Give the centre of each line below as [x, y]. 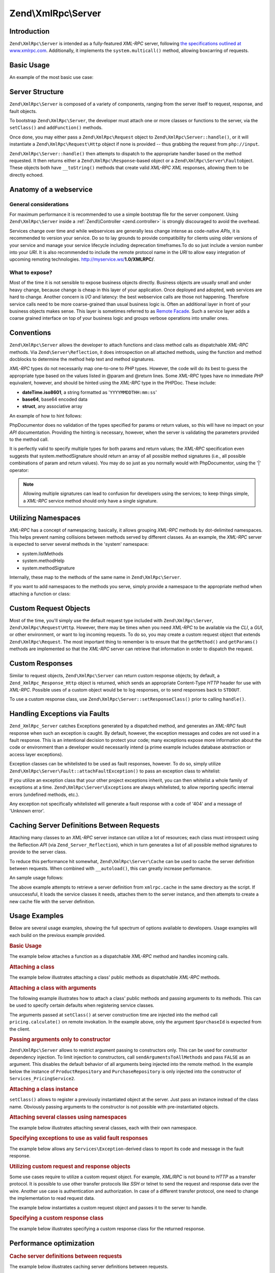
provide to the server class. [38, 852]
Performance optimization [52, 1243]
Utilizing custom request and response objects [70, 1166]
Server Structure [37, 92]
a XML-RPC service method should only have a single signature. [90, 501]
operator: [19, 470]
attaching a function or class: [40, 594]
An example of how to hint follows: [46, 416]
